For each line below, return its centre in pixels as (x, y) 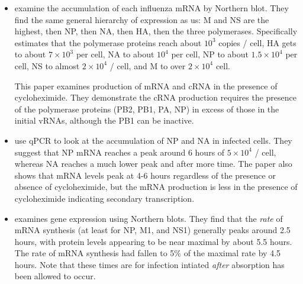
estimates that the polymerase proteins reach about (108, 42)
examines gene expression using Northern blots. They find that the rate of (149, 218)
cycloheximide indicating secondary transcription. (104, 198)
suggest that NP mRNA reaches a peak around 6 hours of (120, 152)
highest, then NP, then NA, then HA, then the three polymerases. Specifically (156, 31)
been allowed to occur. (55, 276)
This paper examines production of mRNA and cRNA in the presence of (146, 85)
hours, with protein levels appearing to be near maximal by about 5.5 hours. (153, 241)
